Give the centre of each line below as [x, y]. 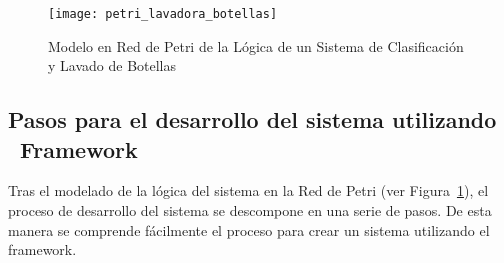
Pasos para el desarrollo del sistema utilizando [252, 119]
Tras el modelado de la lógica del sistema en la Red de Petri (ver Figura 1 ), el [248, 190]
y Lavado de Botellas [112, 65]
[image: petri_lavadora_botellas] [163, 14]
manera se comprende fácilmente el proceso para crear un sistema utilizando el [249, 229]
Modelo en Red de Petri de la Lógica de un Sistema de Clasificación [256, 45]
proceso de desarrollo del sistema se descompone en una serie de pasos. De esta [250, 210]
